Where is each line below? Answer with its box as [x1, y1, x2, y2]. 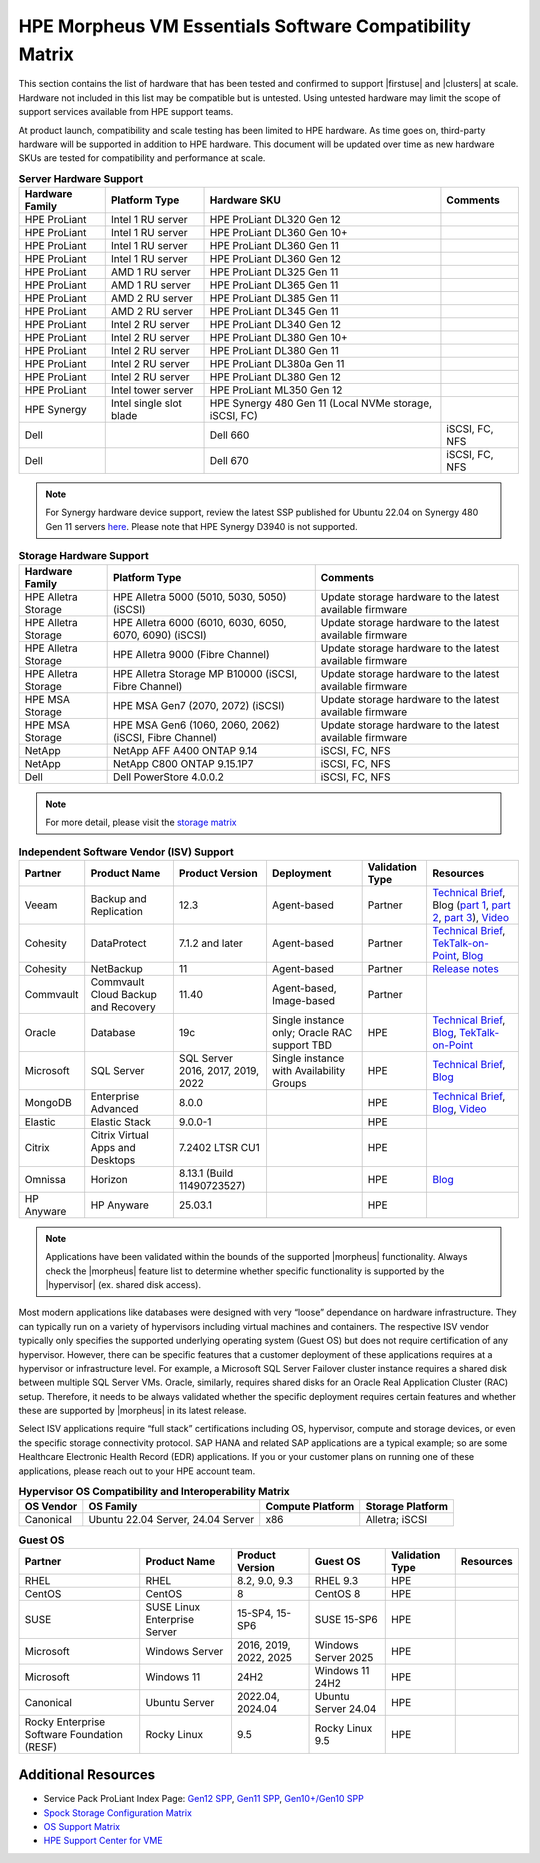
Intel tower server [110, 383, 194, 397]
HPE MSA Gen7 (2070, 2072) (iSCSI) [112, 698, 285, 712]
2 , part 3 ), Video [431, 910, 510, 924]
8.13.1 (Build [178, 1166, 234, 1180]
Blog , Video [431, 1101, 487, 1115]
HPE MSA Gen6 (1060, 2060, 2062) [112, 718, 280, 732]
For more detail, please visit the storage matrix [45, 816, 237, 828]
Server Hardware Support [18, 171, 144, 185]
